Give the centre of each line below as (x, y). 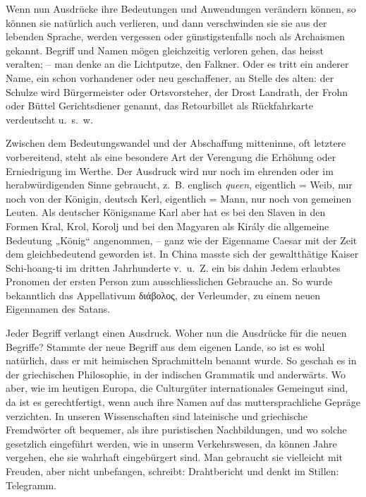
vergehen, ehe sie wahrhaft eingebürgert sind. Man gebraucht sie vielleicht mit (174, 457)
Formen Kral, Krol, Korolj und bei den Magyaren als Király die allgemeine (167, 226)
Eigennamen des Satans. (58, 309)
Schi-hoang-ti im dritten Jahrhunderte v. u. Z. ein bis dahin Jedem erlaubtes (173, 267)
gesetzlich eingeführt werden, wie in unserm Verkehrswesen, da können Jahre (171, 443)
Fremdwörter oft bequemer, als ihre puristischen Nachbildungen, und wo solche (176, 430)
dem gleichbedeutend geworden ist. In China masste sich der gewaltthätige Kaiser (182, 254)
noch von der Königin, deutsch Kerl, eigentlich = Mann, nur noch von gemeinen (179, 198)
